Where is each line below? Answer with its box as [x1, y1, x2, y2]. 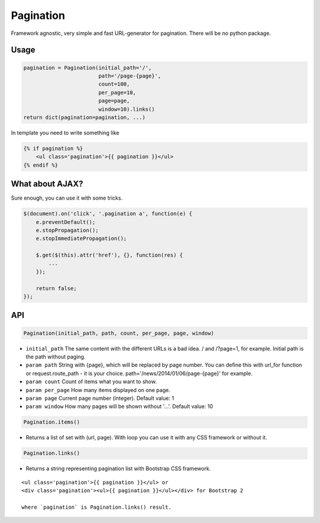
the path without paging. [25, 353, 86, 360]
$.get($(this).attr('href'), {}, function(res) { [36, 252, 183, 259]
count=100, [98, 81, 130, 88]
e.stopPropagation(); [36, 227, 99, 233]
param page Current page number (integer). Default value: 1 [25, 394, 174, 402]
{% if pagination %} [23, 145, 83, 152]
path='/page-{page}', [98, 72, 161, 79]
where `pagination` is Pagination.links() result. [21, 503, 172, 511]
